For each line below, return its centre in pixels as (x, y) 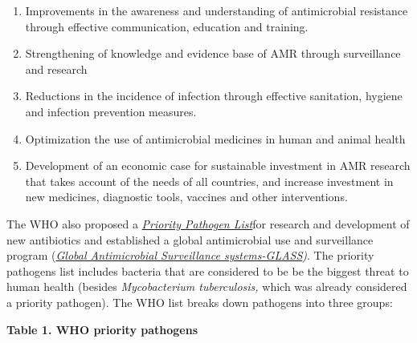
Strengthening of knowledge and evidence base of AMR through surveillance (213, 53)
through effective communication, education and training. (167, 26)
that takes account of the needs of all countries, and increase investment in (209, 181)
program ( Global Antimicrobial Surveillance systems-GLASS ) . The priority (190, 255)
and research (56, 69)
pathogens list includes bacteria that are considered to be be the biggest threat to (208, 270)
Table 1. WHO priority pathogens (102, 329)
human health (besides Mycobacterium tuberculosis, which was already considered (207, 287)
